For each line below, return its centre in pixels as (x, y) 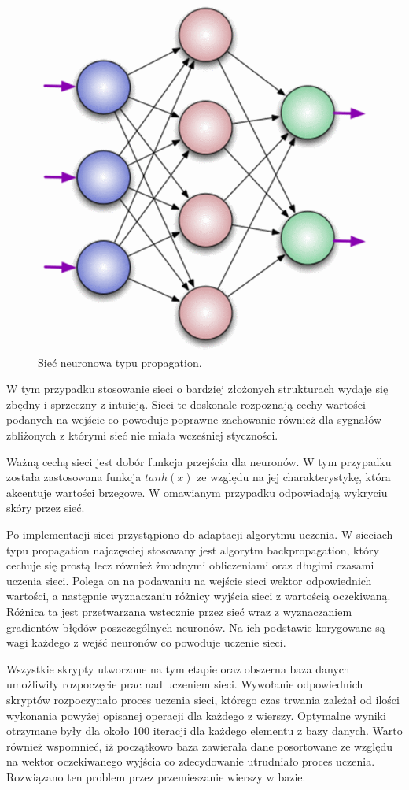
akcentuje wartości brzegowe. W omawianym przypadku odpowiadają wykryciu (197, 492)
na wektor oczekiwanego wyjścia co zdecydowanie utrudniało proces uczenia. (191, 761)
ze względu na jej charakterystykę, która (294, 477)
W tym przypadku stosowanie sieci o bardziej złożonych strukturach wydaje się (197, 389)
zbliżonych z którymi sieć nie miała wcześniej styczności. (142, 435)
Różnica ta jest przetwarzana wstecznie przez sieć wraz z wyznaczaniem (179, 611)
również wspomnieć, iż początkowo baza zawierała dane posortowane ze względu (200, 745)
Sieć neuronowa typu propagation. (120, 362)
